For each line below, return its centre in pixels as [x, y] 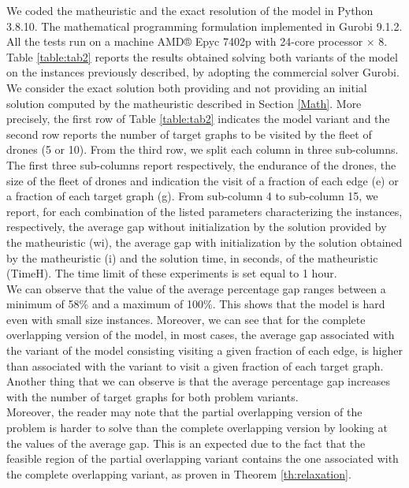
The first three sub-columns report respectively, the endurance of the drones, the [201, 164]
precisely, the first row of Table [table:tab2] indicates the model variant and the [198, 119]
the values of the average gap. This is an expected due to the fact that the [186, 443]
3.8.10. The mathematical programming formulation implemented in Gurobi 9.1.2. [204, 26]
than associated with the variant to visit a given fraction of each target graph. [195, 365]
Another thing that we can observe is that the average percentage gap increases [198, 381]
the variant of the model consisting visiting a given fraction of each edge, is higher [204, 350]
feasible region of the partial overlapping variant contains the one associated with [203, 458]
